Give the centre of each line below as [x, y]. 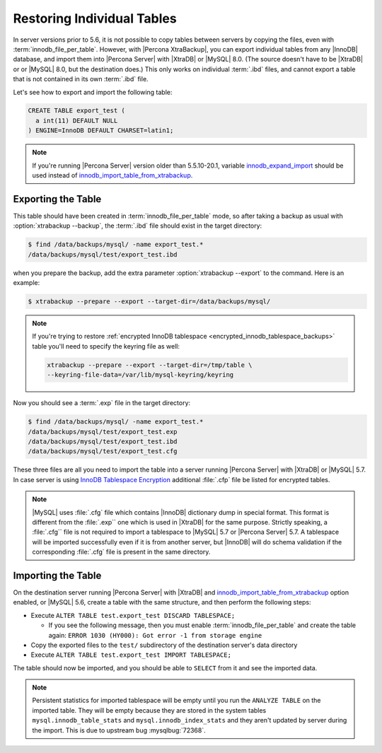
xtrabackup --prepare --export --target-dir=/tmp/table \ [150, 365]
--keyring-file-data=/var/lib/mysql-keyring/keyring [140, 375]
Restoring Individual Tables [95, 18]
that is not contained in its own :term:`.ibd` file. [81, 79]
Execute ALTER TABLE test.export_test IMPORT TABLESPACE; [131, 655]
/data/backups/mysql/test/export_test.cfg [103, 451]
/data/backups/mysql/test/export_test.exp [103, 432]
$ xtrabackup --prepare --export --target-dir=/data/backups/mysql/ [149, 302]
